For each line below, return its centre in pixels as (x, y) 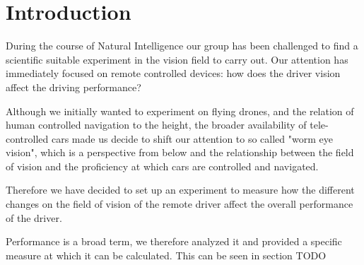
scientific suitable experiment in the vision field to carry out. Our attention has (177, 59)
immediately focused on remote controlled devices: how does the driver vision (173, 73)
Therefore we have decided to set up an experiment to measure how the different (180, 190)
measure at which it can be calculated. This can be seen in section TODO (166, 255)
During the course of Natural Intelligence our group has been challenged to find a (182, 46)
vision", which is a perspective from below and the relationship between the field (180, 152)
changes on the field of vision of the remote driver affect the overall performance (180, 204)
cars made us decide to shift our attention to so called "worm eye (192, 138)
